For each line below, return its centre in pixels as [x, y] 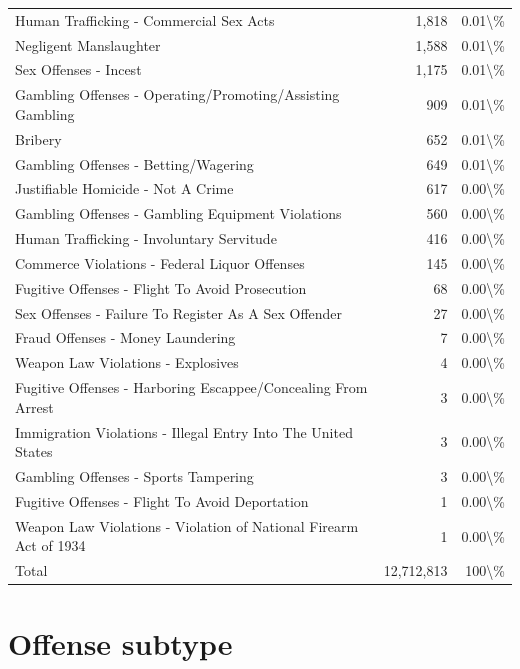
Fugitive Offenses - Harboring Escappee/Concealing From [191, 387]
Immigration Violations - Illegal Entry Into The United [184, 431]
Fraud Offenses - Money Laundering [125, 337]
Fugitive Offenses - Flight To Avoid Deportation [162, 500]
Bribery [38, 138]
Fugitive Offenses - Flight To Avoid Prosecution [161, 287]
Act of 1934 [50, 545]
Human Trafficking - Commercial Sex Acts [145, 19]
